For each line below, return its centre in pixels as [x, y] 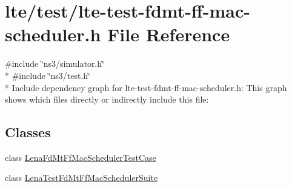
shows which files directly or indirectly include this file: [107, 99]
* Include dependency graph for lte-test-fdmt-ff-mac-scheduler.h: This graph [146, 87]
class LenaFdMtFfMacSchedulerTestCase [81, 157]
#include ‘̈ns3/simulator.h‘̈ [55, 63]
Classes [28, 132]
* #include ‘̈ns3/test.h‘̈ [48, 75]
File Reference [169, 34]
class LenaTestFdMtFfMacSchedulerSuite [81, 178]
